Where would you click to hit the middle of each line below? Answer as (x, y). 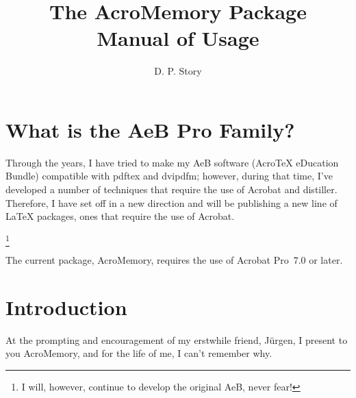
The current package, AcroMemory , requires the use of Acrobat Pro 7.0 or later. (174, 260)
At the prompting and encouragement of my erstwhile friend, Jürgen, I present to (177, 339)
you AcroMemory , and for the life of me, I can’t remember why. (139, 353)
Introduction (66, 307)
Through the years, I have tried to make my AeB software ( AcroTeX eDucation (172, 162)
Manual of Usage (178, 38)
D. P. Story (178, 71)
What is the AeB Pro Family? (150, 129)
